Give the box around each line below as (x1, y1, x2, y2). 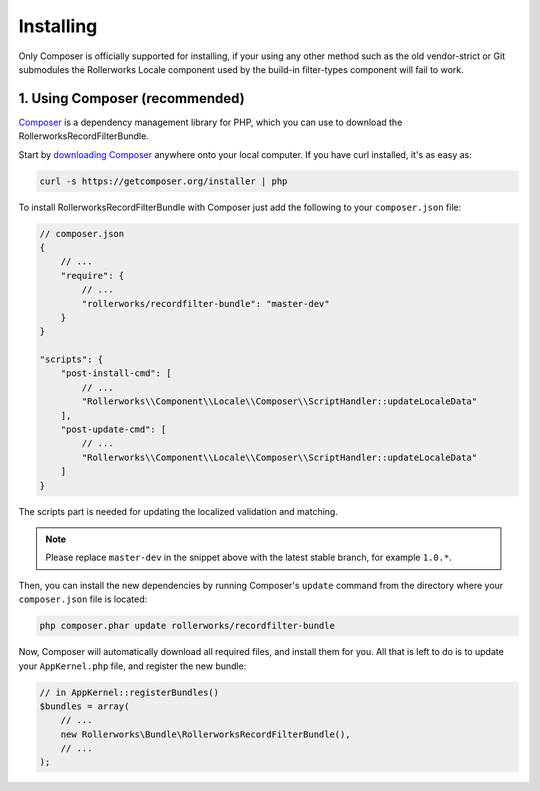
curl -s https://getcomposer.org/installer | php (39, 175, 288, 187)
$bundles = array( (39, 700, 130, 712)
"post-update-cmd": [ (60, 424, 167, 435)
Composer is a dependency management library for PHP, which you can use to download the (18, 116, 403, 128)
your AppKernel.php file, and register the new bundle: (18, 660, 247, 672)
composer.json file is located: (18, 593, 148, 605)
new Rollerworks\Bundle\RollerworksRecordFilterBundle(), (60, 728, 351, 740)
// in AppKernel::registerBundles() (39, 686, 220, 698)
